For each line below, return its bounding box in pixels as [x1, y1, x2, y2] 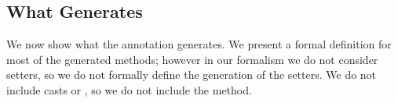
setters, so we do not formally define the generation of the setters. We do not [6, 66, 377, 83]
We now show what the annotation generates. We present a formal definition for [6, 36, 392, 52]
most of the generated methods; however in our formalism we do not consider [6, 51, 378, 67]
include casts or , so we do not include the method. [6, 81, 252, 98]
